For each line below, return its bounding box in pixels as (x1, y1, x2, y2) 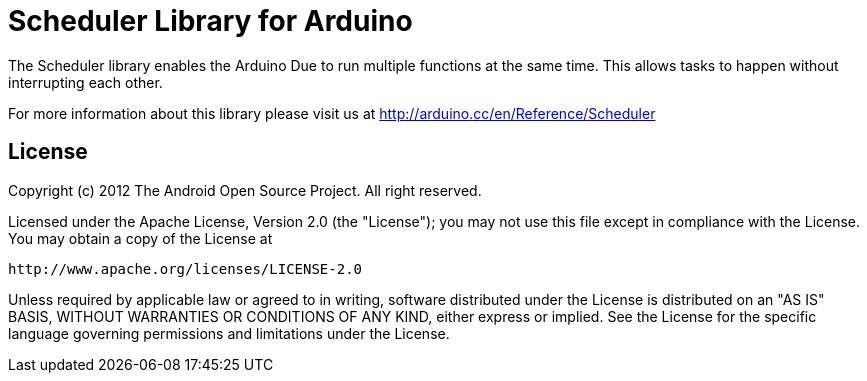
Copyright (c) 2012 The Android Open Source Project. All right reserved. (8, 181, 482, 199)
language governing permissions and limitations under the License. (8, 324, 450, 342)
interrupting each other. (8, 73, 163, 91)
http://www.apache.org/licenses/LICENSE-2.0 (8, 260, 363, 277)
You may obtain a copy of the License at (8, 229, 273, 247)
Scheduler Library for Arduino (8, 4, 413, 38)
